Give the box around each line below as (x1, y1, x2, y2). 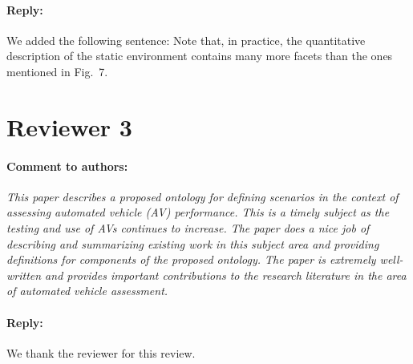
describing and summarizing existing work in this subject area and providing (6, 235, 379, 252)
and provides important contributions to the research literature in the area (45, 266, 407, 283)
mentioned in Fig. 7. (6, 63, 108, 79)
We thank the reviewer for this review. (6, 344, 196, 361)
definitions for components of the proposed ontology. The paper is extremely (6, 251, 376, 268)
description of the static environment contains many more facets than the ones (6, 47, 393, 64)
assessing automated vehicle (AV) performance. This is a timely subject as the (6, 204, 390, 220)
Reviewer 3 (6, 110, 132, 143)
